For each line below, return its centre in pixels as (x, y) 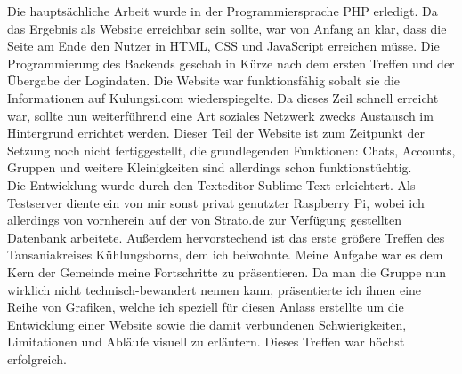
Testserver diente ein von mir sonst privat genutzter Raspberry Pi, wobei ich (216, 202)
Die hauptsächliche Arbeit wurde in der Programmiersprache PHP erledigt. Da (223, 11)
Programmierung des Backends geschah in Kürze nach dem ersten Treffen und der (231, 63)
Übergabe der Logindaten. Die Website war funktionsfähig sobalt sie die (204, 80)
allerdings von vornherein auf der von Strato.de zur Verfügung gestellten (205, 220)
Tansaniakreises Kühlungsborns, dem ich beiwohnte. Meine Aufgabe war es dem (225, 255)
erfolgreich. (37, 358)
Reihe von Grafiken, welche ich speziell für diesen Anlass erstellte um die (206, 307)
